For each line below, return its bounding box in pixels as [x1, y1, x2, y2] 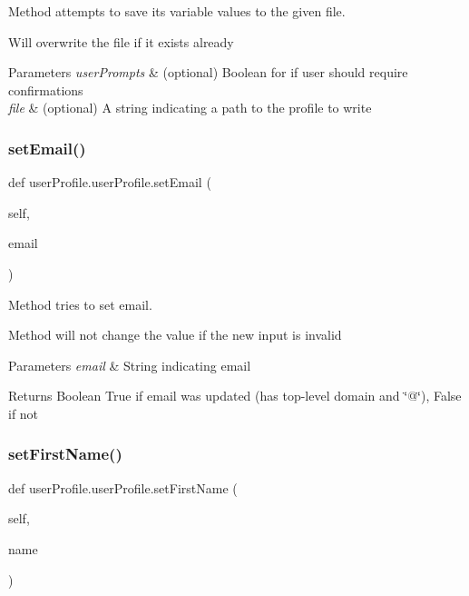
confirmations [8, 80, 83, 99]
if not [8, 403, 39, 422]
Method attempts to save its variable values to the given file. [8, 2, 346, 20]
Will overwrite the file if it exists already [8, 32, 234, 51]
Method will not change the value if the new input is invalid [8, 325, 342, 344]
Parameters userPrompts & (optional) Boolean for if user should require [8, 63, 408, 82]
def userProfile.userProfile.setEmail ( [8, 173, 211, 192]
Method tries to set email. [8, 294, 152, 313]
